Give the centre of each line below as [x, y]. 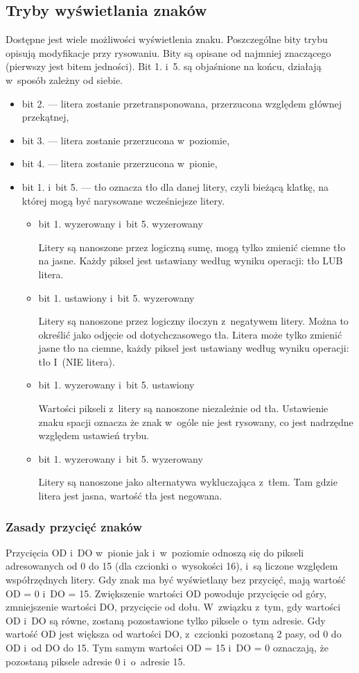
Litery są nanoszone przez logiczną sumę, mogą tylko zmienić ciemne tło [192, 247]
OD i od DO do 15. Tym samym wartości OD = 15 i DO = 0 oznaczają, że [167, 648]
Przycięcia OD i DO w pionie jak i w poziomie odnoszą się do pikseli [155, 552]
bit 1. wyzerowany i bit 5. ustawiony [116, 385]
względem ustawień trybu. [94, 435]
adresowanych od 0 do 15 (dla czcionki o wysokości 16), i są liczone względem [172, 566]
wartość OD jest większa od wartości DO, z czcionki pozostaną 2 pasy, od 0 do [174, 634]
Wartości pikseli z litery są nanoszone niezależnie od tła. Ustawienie [183, 408]
